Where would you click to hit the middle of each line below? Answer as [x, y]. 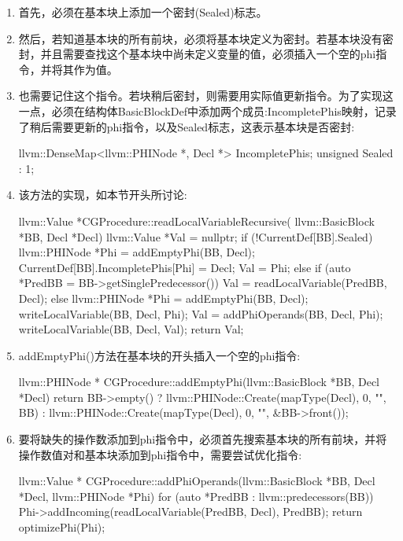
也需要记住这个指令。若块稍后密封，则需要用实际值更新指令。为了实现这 [206, 96]
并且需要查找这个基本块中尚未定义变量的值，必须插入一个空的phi [208, 54]
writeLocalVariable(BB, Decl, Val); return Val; [131, 329]
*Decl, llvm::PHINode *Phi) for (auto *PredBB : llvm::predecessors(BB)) [196, 496]
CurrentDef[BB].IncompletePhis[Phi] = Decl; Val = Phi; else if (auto [185, 267]
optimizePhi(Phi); [62, 527]
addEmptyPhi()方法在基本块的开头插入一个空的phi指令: [159, 355]
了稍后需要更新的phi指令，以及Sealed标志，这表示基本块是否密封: [187, 126]
